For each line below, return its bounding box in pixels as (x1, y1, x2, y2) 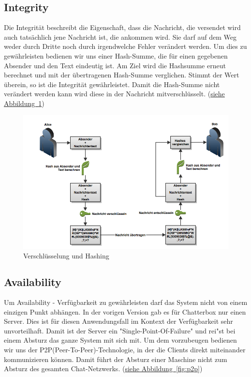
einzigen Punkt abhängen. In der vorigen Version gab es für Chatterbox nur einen (4, 306, 246, 317)
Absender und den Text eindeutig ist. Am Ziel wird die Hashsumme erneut (4, 60, 226, 70)
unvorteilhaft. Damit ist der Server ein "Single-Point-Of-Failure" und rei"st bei (4, 325, 236, 335)
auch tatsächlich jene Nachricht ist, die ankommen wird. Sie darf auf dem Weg (4, 31, 236, 42)
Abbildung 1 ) (4, 98, 44, 108)
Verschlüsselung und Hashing (23, 251, 109, 261)
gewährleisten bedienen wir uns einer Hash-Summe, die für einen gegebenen (4, 50, 228, 60)
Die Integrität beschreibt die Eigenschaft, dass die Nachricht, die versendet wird (4, 22, 241, 32)
